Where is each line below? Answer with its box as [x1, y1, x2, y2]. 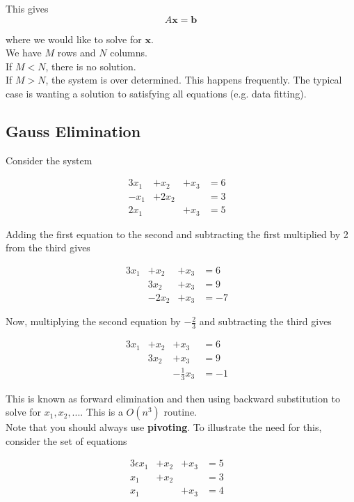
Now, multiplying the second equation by [6, 314, 181, 329]
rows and [57, 45, 96, 60]
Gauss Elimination [6, 120, 141, 141]
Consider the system [6, 152, 92, 167]
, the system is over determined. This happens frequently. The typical [45, 72, 342, 87]
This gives [6, 1, 49, 15]
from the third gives [6, 240, 90, 255]
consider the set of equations [6, 433, 127, 448]
